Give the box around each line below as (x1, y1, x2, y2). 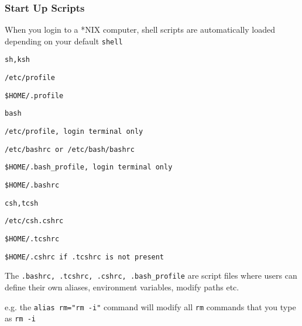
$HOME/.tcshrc (5, 235, 60, 244)
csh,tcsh (5, 199, 39, 207)
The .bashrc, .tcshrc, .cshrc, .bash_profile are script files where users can (5, 269, 297, 282)
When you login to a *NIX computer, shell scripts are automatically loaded (5, 23, 275, 36)
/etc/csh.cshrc (5, 217, 64, 226)
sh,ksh (5, 56, 30, 64)
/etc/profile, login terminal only (5, 127, 143, 136)
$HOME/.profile (5, 91, 64, 100)
